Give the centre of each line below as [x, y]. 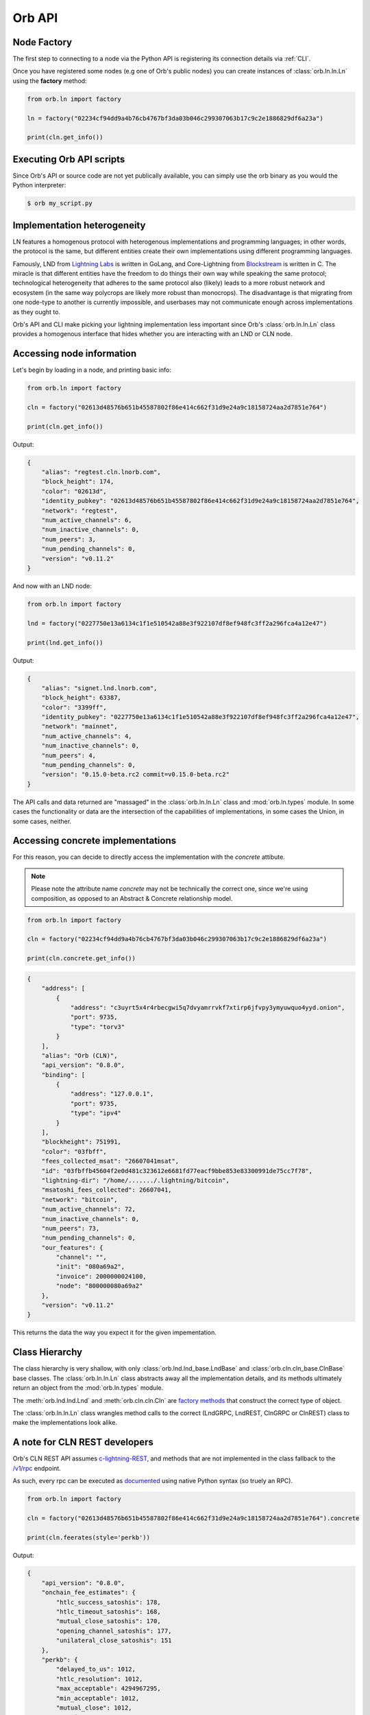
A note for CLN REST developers [83, 1442]
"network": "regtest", [79, 510]
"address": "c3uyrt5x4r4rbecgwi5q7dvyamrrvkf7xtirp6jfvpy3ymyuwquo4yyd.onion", [208, 1007]
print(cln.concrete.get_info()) [82, 958]
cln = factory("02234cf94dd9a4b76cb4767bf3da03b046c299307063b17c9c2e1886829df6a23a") [177, 939]
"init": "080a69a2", [90, 1267]
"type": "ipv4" [96, 1113]
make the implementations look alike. [65, 1423]
